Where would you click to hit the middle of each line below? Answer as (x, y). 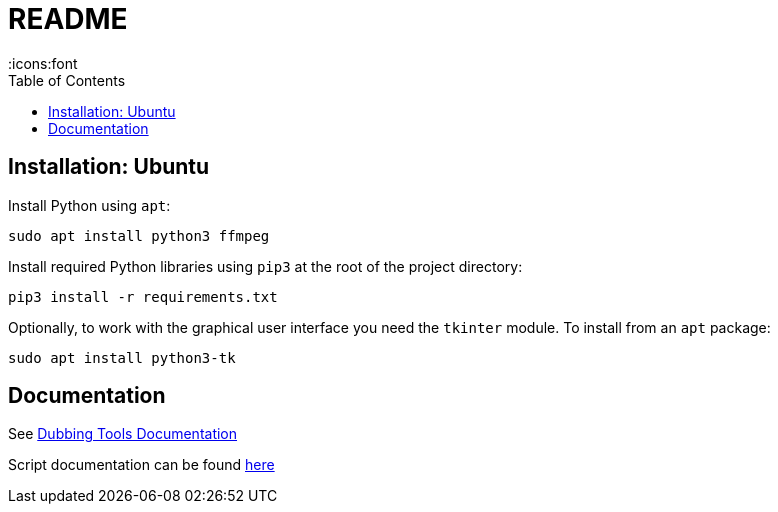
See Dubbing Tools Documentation (123, 434)
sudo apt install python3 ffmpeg (139, 235)
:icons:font (43, 63)
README (68, 19)
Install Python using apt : (89, 205)
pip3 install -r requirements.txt (143, 296)
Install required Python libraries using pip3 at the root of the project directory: (265, 266)
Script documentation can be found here (141, 465)
